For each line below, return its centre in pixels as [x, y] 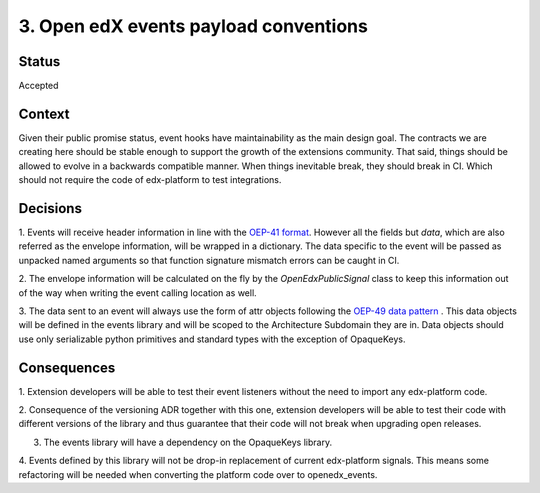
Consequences [67, 367]
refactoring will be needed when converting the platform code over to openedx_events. [198, 474]
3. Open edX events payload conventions [193, 26]
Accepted [38, 86]
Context [44, 113]
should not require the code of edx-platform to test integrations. [150, 180]
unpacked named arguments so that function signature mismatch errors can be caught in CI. [209, 260]
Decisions [50, 208]
